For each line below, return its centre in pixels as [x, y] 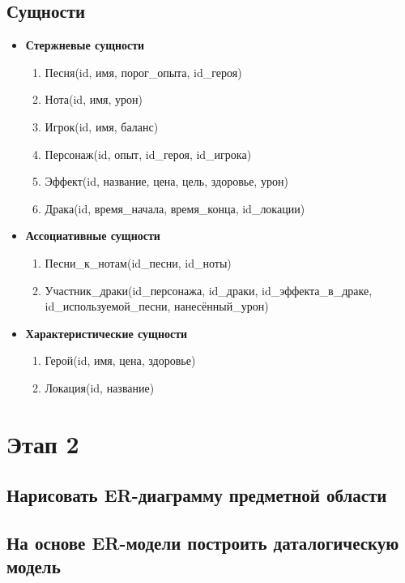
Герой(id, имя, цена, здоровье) [120, 360]
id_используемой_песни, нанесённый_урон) [157, 306]
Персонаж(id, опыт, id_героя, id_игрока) [148, 154]
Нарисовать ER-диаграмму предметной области [197, 495]
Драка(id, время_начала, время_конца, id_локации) [175, 208]
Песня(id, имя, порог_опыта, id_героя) [143, 72]
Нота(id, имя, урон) [94, 99]
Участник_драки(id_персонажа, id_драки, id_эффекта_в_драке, [209, 290]
